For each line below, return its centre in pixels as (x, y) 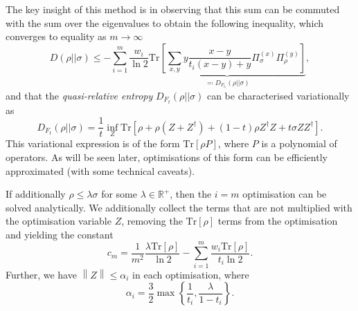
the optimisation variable (59, 221)
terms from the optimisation (278, 221)
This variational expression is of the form (93, 143)
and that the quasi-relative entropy (79, 95)
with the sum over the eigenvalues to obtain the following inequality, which (165, 22)
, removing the (152, 221)
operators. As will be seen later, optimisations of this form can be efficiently (167, 157)
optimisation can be (285, 194)
